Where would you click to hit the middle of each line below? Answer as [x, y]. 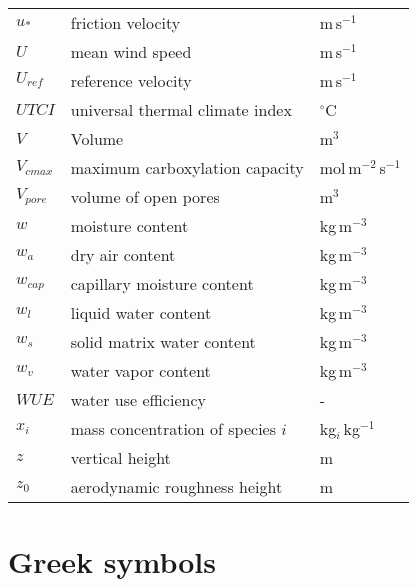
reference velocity [131, 80]
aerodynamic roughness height [176, 486]
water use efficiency [138, 399]
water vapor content [140, 370]
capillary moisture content [162, 283]
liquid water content [141, 312]
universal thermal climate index [181, 109]
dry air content [123, 254]
